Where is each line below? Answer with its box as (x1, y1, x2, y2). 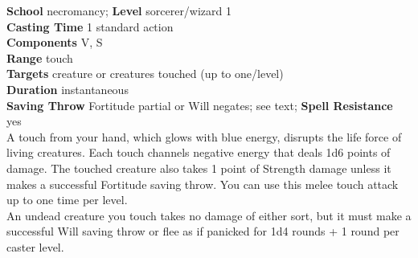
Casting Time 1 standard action (6, 18, 174, 35)
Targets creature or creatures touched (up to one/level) (6, 65, 284, 82)
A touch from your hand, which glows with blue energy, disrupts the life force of (6, 128, 402, 145)
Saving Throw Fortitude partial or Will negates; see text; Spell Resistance (6, 96, 393, 113)
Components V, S (6, 34, 103, 51)
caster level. (6, 238, 64, 255)
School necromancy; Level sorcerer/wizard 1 (6, 2, 232, 18)
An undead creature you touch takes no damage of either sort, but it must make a (6, 207, 412, 223)
